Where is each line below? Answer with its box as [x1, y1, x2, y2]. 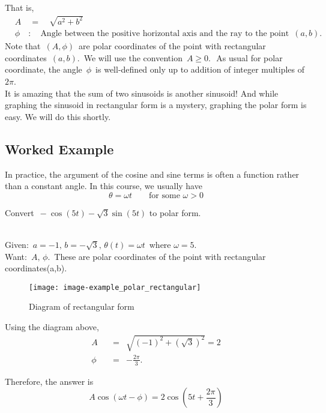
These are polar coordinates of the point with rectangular [54, 250, 266, 262]
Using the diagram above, [5, 320, 99, 333]
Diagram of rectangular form [29, 300, 134, 313]
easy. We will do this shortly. [5, 110, 111, 122]
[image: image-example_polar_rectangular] [29, 283, 201, 292]
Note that [5, 40, 41, 52]
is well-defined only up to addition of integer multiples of [95, 63, 304, 76]
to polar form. [149, 206, 201, 219]
